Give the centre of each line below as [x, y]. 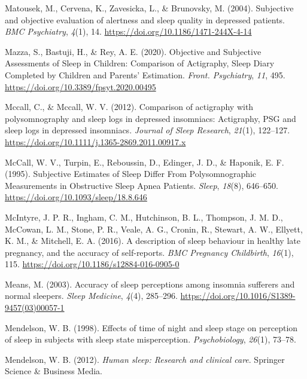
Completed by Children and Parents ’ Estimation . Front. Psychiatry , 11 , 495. [145, 74]
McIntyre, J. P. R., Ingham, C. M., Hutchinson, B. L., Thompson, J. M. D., [144, 217]
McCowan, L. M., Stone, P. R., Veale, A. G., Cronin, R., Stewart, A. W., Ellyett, [154, 229]
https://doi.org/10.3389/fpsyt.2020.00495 [80, 86]
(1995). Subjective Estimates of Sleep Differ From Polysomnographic [131, 174]
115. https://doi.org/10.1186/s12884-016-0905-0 [92, 264]
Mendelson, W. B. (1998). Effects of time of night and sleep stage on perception [151, 327]
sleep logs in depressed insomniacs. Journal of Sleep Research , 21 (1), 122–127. [148, 130]
